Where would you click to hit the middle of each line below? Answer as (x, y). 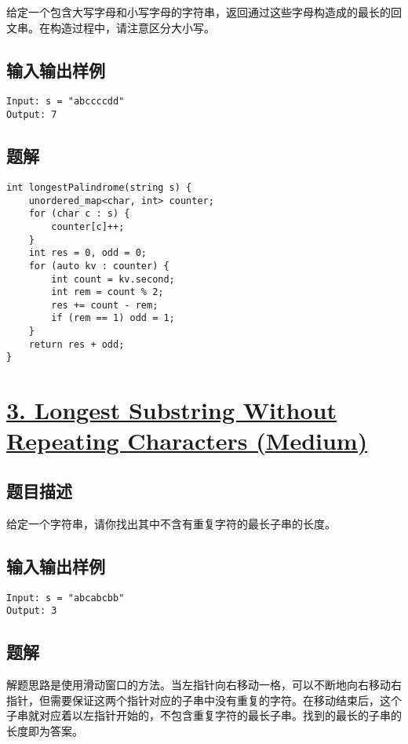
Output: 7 (32, 115)
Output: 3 (32, 611)
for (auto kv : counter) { (99, 266)
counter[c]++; (88, 226)
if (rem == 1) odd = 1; (113, 318)
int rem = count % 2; (107, 292)
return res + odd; (76, 344)
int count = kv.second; (113, 279)
